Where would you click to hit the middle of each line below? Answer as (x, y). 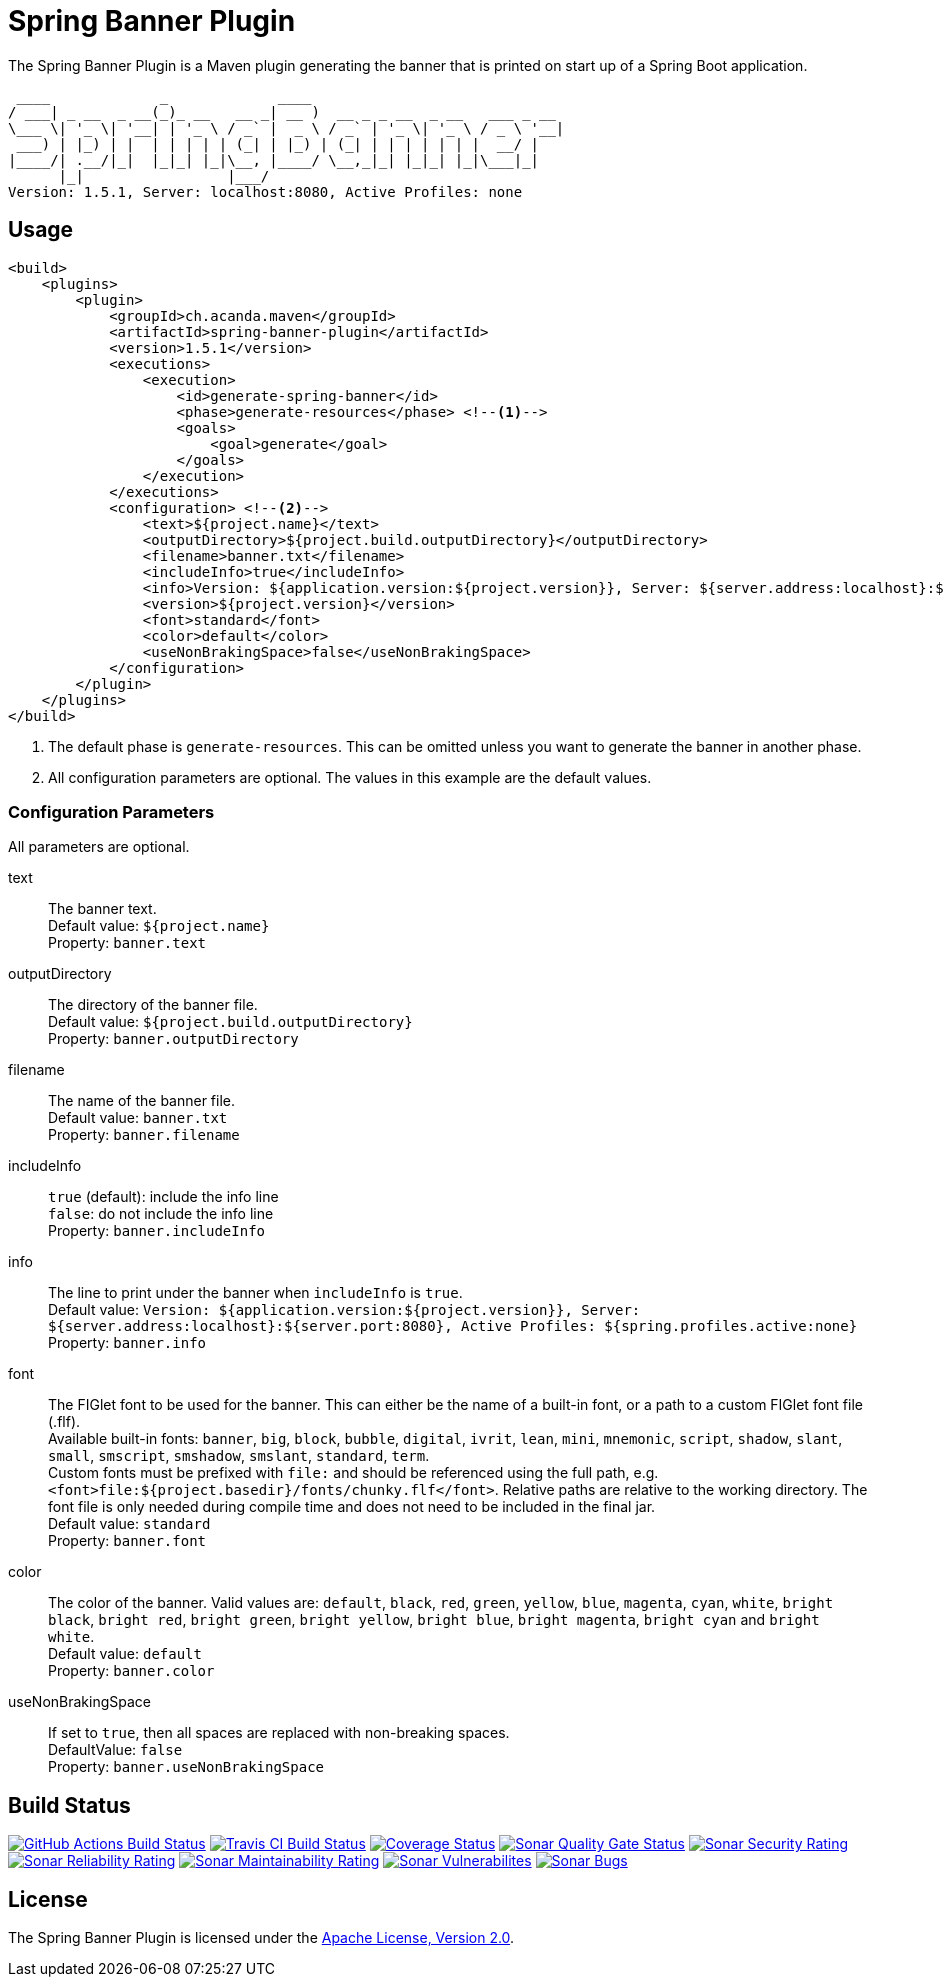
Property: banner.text (127, 943)
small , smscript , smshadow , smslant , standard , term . (239, 1456)
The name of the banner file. (142, 1101)
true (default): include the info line (163, 1197)
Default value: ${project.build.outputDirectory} (230, 1022)
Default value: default (125, 1654)
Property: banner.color (131, 1671)
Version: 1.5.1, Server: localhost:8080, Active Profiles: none (265, 191)
